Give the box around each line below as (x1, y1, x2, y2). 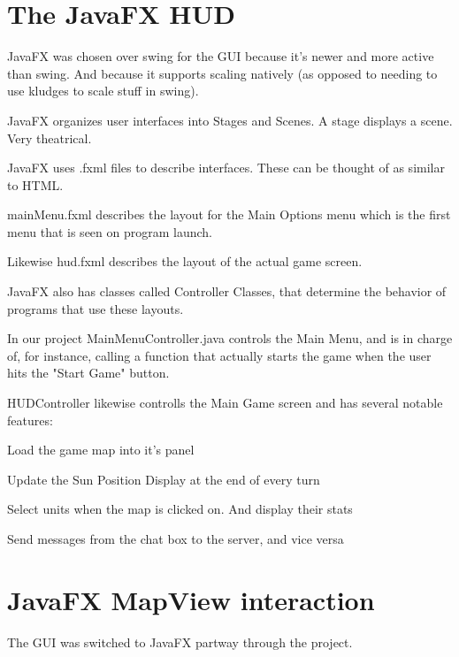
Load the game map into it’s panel (7, 440, 195, 459)
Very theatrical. (7, 128, 92, 147)
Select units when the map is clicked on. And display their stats (7, 500, 353, 518)
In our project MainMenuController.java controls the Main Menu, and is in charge (7, 329, 453, 348)
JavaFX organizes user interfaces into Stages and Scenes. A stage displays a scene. (7, 111, 453, 129)
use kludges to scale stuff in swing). (7, 81, 199, 100)
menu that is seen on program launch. (7, 222, 213, 241)
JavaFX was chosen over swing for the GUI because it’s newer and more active (7, 47, 434, 65)
